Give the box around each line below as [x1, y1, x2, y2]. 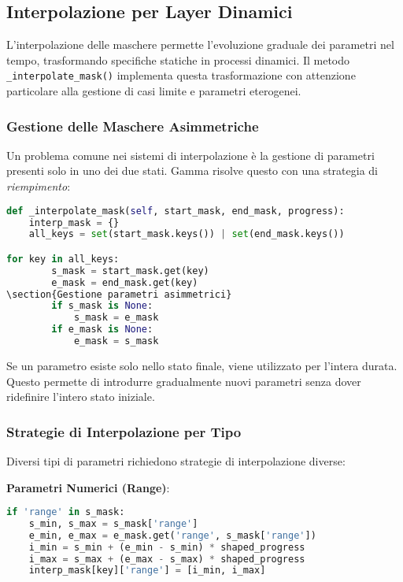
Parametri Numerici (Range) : [6, 479, 170, 495]
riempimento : [6, 178, 71, 195]
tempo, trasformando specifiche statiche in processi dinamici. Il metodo [6, 51, 350, 68]
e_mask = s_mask [73, 335, 159, 347]
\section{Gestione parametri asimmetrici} [6, 288, 232, 300]
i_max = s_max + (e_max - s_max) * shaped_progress [28, 553, 305, 565]
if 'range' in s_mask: [6, 506, 125, 518]
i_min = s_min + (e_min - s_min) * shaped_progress [28, 541, 305, 553]
